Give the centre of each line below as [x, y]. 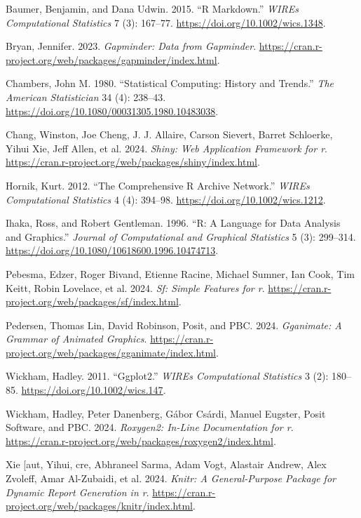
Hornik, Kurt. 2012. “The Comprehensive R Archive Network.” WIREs [158, 185]
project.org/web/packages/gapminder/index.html [111, 59]
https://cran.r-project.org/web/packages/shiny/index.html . [133, 162]
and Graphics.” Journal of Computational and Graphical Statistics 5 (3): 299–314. [181, 236]
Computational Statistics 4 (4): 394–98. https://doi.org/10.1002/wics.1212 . [166, 199]
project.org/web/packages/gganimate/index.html [111, 352]
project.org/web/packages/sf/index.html [92, 301]
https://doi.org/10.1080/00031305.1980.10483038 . [112, 111]
